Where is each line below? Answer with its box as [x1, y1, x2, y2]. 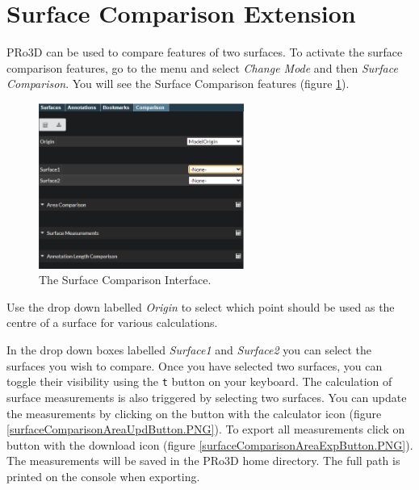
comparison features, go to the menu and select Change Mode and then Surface [6, 59, 398, 76]
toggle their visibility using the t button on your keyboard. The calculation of [6, 373, 392, 390]
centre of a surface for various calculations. [6, 314, 218, 331]
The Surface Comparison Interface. [39, 271, 212, 288]
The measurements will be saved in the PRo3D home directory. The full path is [6, 452, 400, 469]
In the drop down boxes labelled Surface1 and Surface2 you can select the [6, 341, 372, 358]
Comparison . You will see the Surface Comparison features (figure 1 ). [6, 75, 350, 92]
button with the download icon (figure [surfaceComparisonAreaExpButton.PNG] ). [6, 436, 413, 453]
